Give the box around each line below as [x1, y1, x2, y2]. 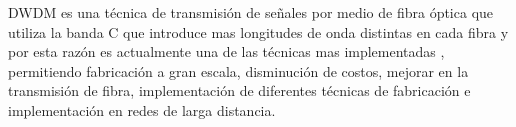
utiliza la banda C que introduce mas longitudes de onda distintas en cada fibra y [8, 21, 509, 42]
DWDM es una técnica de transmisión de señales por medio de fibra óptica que [8, 2, 494, 22]
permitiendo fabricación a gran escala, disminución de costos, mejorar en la [8, 60, 469, 81]
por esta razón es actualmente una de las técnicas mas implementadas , [8, 41, 445, 62]
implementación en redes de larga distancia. [8, 99, 276, 120]
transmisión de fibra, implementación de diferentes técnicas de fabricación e [8, 80, 471, 101]
